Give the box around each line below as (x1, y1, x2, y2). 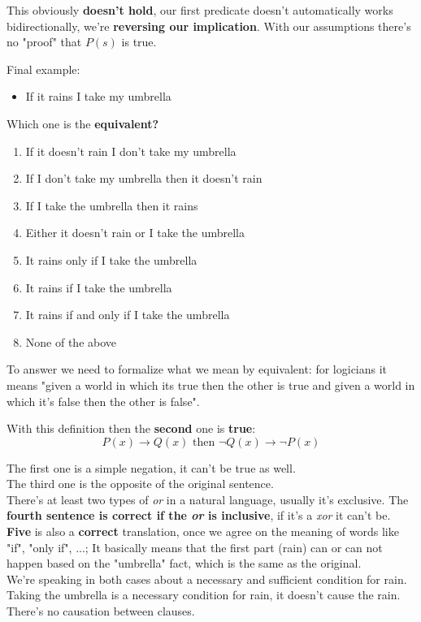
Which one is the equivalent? (7, 114, 159, 132)
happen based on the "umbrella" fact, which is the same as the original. (7, 555, 362, 572)
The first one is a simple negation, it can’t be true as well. (7, 459, 296, 476)
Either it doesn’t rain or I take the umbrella (25, 224, 245, 241)
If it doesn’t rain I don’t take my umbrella (25, 142, 237, 159)
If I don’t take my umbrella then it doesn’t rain (25, 170, 263, 187)
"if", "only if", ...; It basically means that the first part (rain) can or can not (7, 538, 383, 555)
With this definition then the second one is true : (7, 420, 256, 437)
